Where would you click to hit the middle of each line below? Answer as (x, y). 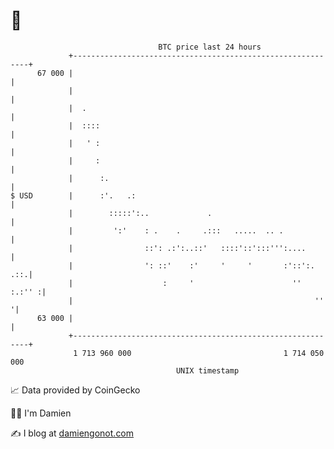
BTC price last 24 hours (210, 47)
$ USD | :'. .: (73, 195)
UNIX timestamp (207, 370)
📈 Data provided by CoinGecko (75, 390)
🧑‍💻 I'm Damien (41, 413)
